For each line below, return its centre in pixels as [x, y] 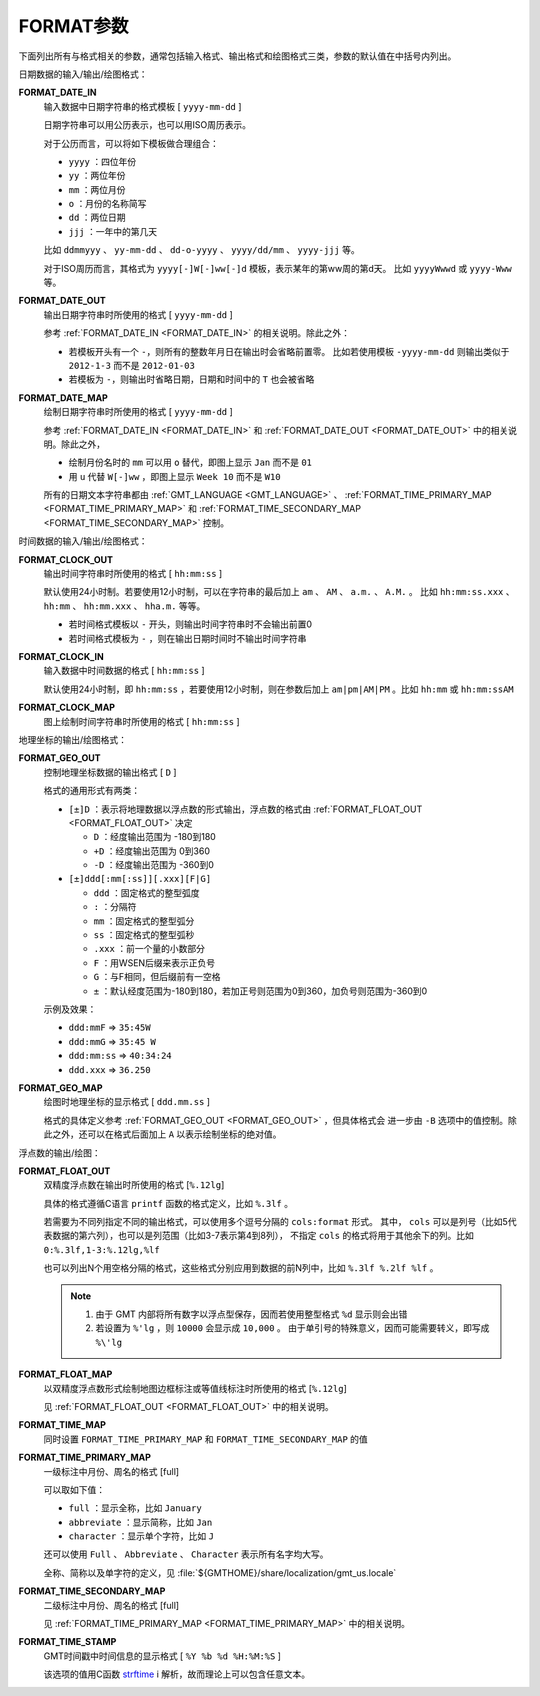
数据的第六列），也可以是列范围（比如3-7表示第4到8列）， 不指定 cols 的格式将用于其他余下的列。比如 [262, 1236]
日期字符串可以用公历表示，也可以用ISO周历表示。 [147, 125]
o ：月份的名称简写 [107, 204]
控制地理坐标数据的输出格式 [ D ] [110, 772]
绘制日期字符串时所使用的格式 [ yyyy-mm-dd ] [138, 412]
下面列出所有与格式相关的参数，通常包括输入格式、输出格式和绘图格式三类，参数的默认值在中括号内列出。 [237, 56]
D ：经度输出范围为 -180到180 [155, 837]
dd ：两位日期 [97, 217]
